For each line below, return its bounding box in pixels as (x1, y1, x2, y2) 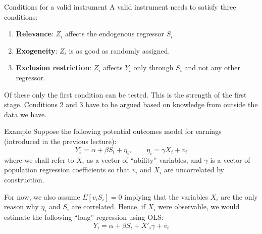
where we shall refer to (4, 154, 74, 165)
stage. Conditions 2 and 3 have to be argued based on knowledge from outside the (4, 99, 258, 110)
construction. (4, 174, 44, 185)
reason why (4, 201, 39, 212)
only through (133, 62, 174, 73)
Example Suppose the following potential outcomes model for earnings (4, 126, 222, 136)
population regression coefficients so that (4, 164, 130, 175)
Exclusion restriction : (16, 62, 92, 73)
